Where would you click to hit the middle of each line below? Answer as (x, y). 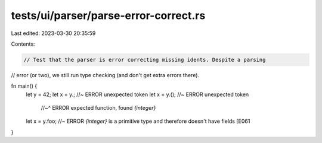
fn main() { (24, 86)
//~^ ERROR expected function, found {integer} (98, 108)
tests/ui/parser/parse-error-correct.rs (108, 15)
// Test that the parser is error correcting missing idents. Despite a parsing (145, 60)
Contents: (23, 44)
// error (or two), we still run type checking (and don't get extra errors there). (105, 75)
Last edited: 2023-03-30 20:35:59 (53, 33)
